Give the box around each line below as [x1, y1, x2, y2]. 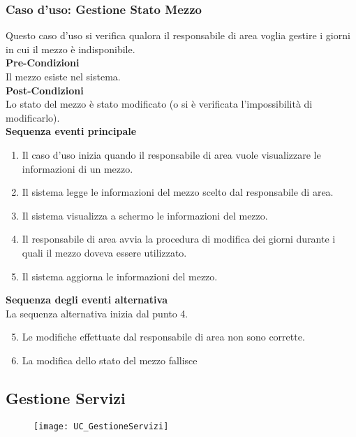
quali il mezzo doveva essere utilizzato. [22, 245, 187, 259]
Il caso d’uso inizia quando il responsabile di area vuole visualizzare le [22, 147, 321, 162]
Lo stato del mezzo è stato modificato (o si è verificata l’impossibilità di [6, 96, 313, 111]
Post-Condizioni [6, 83, 84, 97]
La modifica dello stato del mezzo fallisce [22, 352, 198, 367]
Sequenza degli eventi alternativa [6, 292, 168, 307]
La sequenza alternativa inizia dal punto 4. [6, 306, 188, 320]
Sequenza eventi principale [6, 124, 137, 138]
